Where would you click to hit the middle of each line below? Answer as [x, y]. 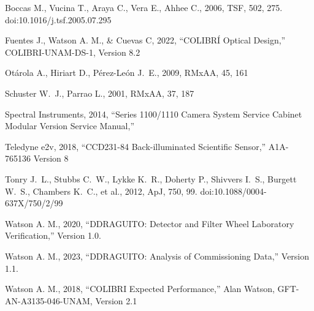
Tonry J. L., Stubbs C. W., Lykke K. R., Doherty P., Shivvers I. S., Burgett [151, 178]
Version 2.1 [116, 300]
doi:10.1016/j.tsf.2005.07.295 [58, 19]
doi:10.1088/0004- [233, 191]
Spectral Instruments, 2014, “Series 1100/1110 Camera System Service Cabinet [154, 114]
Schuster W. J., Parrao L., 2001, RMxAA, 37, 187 [100, 93]
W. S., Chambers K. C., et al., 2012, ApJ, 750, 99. [101, 191]
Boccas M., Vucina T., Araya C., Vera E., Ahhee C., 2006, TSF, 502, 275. [144, 7]
